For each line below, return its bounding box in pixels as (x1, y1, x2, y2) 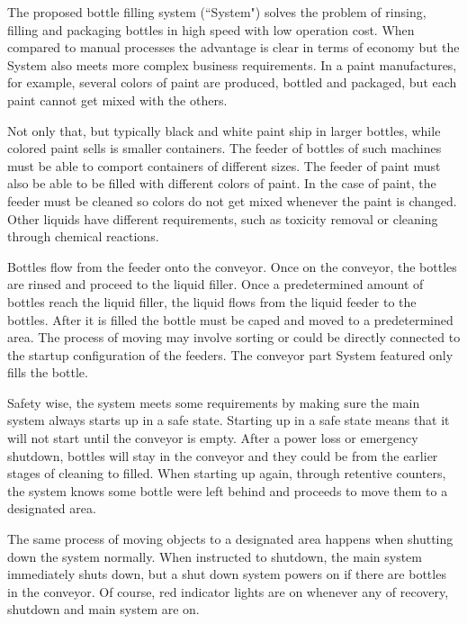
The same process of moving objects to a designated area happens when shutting (7, 529, 454, 548)
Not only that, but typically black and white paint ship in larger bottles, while (7, 121, 441, 140)
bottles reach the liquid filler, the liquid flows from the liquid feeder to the (7, 292, 417, 311)
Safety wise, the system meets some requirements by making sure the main (7, 393, 420, 411)
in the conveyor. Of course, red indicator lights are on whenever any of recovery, (7, 582, 449, 601)
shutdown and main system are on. (7, 600, 200, 619)
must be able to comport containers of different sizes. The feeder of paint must (7, 156, 441, 175)
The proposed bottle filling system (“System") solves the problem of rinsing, (7, 3, 427, 21)
